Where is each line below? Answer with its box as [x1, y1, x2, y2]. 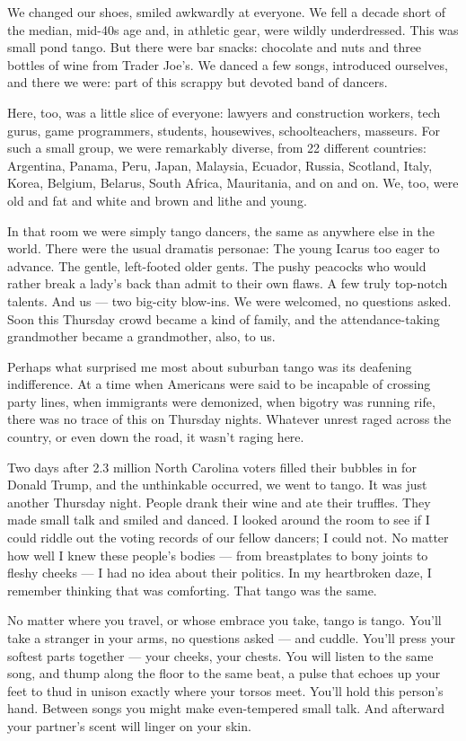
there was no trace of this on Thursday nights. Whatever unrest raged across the [7, 410, 452, 428]
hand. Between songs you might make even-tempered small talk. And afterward [7, 699, 445, 718]
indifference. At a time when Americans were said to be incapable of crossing [7, 375, 431, 393]
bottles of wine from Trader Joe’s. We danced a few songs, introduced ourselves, [7, 55, 448, 74]
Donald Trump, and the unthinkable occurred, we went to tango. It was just [7, 475, 427, 494]
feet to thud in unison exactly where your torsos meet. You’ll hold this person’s [7, 681, 444, 700]
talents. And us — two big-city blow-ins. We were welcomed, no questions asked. [7, 291, 452, 310]
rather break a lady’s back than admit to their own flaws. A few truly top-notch [7, 274, 448, 293]
